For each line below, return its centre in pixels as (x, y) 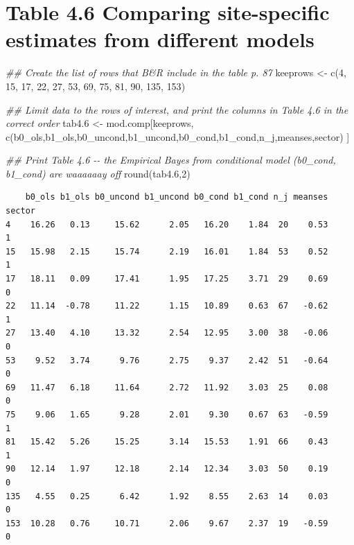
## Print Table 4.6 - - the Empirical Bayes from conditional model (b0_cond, (171, 160)
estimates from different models (160, 39)
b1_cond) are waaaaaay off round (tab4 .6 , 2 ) (98, 173)
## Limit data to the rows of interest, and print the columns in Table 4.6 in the (177, 109)
